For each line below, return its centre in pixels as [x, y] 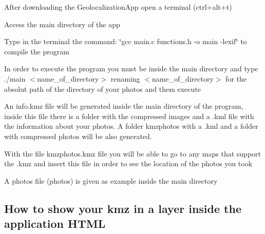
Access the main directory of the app [62, 24]
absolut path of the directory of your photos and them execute [102, 89]
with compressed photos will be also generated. [78, 136]
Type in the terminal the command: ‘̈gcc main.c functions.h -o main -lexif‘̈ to [126, 41]
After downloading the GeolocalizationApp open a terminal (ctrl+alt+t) [118, 7]
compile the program [37, 51]
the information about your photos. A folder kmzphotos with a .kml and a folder [131, 126]
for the [236, 78]
